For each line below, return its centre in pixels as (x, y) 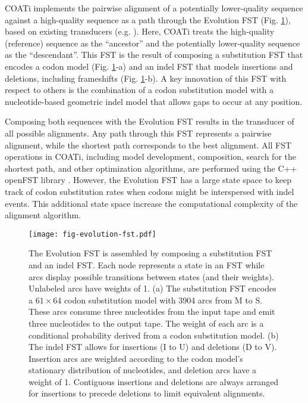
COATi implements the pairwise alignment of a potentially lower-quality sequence (154, 8)
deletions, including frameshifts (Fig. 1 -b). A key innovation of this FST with (146, 78)
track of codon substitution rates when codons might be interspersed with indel (150, 191)
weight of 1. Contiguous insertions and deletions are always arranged (154, 381)
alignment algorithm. (43, 215)
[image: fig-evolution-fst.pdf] (92, 234)
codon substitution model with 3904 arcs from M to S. (163, 300)
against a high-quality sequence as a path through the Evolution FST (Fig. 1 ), (148, 19)
